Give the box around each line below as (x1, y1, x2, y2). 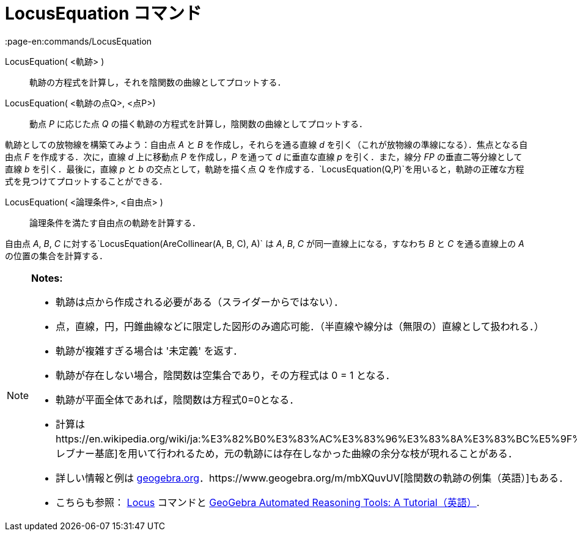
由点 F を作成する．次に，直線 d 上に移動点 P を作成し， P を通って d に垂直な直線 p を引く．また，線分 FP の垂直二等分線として (5, 151, 523, 162)
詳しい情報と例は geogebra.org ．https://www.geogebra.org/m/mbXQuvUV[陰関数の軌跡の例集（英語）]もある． (56, 471, 569, 484)
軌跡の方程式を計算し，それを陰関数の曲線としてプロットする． (29, 76, 286, 87)
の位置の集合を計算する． (5, 250, 108, 261)
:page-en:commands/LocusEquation (5, 35, 152, 46)
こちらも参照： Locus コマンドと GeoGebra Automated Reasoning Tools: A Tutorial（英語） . (56, 496, 480, 508)
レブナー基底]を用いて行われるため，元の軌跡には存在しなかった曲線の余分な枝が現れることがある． (56, 447, 518, 460)
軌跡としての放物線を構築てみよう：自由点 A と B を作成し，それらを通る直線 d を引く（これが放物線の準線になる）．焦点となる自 (5, 139, 528, 150)
